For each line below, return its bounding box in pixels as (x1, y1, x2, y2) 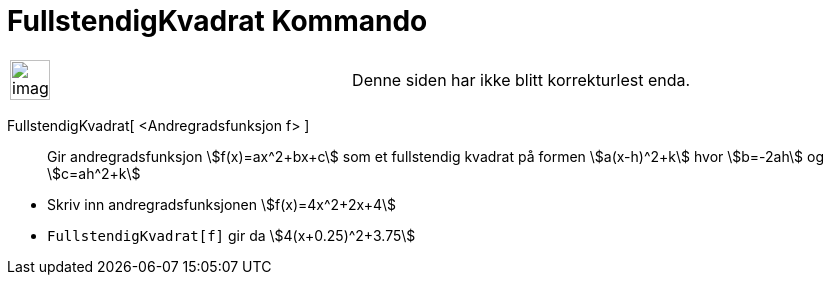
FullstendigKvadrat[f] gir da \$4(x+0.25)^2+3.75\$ (47, 226, 416, 244)
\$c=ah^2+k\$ (47, 164, 141, 182)
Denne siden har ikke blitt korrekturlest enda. (352, 69, 691, 90)
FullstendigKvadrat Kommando (7, 4, 428, 38)
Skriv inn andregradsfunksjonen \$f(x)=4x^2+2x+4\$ (47, 195, 397, 213)
